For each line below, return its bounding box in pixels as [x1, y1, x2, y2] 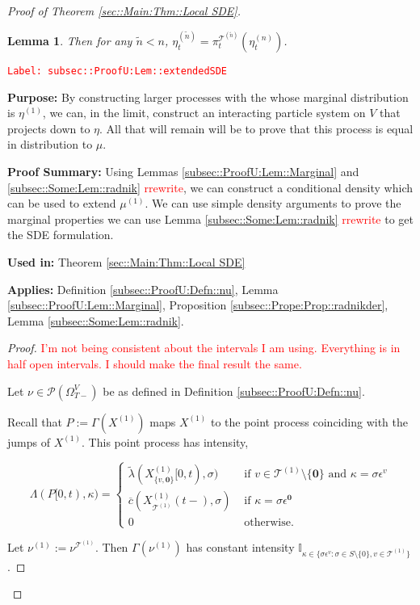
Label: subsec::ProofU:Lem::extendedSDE [7, 65, 228, 78]
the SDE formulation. [7, 226, 114, 243]
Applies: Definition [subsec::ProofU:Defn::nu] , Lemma [7, 280, 279, 297]
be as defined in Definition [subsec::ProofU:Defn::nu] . [103, 382, 365, 399]
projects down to [7, 120, 90, 137]
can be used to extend [7, 195, 116, 212]
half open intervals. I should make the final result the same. [7, 355, 302, 372]
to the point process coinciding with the [210, 413, 408, 430]
